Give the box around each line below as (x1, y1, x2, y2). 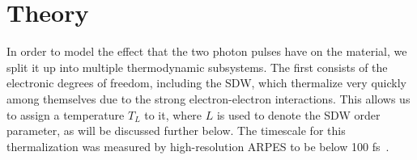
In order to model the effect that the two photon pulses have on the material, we (6, 43, 407, 60)
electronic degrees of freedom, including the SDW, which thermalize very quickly (6, 74, 406, 91)
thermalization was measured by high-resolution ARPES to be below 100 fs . (6, 137, 389, 154)
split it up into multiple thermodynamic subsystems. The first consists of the (6, 58, 388, 75)
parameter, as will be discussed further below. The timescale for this (6, 122, 346, 139)
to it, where (144, 106, 202, 123)
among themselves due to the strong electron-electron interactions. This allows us (6, 90, 411, 107)
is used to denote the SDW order (216, 106, 381, 123)
